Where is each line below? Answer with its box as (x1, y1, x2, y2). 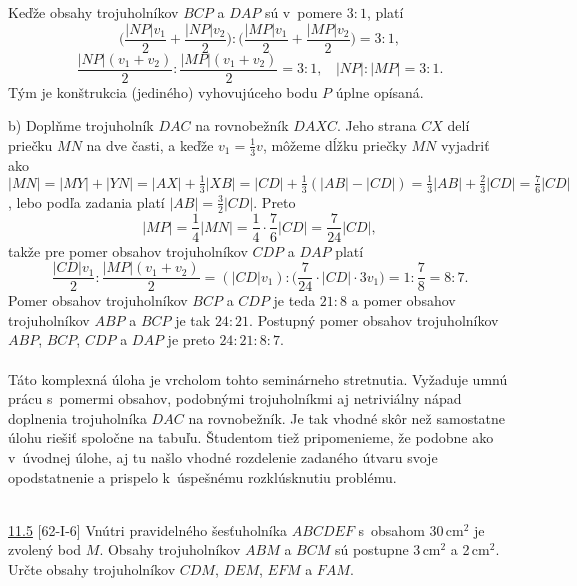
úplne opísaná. (335, 81, 424, 102)
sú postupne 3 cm (334, 539, 441, 560)
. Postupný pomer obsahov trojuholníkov (249, 309, 499, 330)
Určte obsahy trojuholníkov (8, 558, 176, 579)
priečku (8, 134, 53, 155)
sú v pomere (264, 2, 342, 22)
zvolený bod (8, 539, 82, 560)
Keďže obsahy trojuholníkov (8, 2, 179, 22)
